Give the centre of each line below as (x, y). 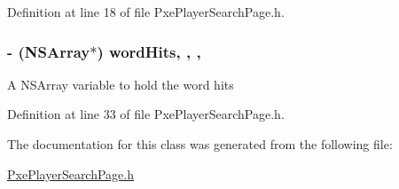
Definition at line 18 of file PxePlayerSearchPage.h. (146, 12)
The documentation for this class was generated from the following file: (200, 144)
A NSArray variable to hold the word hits (121, 84)
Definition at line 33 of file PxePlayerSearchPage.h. (146, 114)
